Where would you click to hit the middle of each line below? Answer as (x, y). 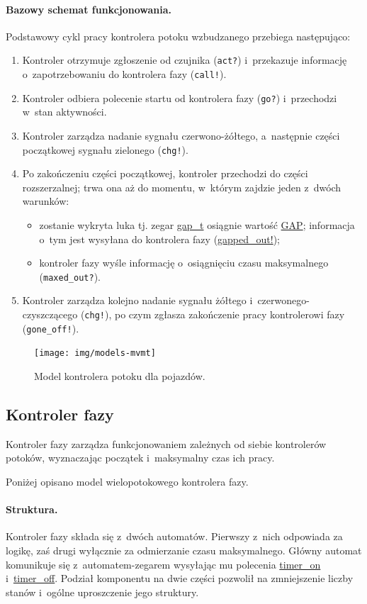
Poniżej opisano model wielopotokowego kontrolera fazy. (127, 481)
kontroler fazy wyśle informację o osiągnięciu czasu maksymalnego (184, 263)
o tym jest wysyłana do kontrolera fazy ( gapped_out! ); (160, 239)
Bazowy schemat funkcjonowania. (89, 9)
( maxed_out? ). (70, 276)
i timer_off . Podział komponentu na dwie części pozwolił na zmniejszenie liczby (180, 578)
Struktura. (32, 509)
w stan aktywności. (64, 112)
